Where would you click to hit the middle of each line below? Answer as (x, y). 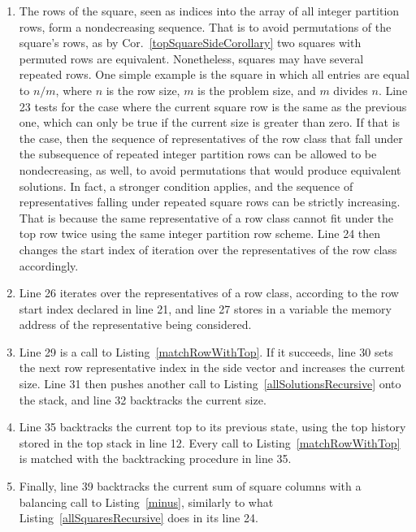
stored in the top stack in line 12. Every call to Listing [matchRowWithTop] (210, 442)
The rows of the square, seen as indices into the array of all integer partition (209, 11)
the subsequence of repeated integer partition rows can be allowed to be (198, 154)
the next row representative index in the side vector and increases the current (212, 368)
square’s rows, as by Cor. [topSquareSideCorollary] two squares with (190, 43)
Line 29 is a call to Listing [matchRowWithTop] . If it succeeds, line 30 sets (206, 351)
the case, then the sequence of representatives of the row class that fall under (211, 138)
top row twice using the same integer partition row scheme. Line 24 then (200, 234)
